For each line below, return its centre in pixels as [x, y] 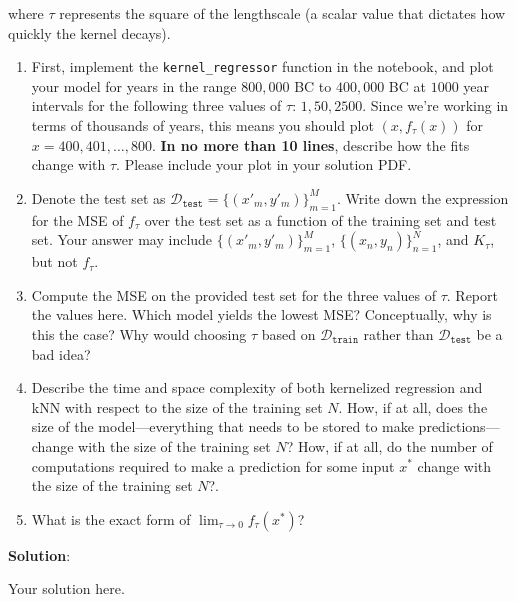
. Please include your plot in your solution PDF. [264, 164]
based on [288, 333]
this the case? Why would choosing [139, 333]
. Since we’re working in [435, 105]
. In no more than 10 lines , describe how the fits [310, 144]
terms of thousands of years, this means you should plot [202, 125]
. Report [472, 294]
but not [54, 261]
